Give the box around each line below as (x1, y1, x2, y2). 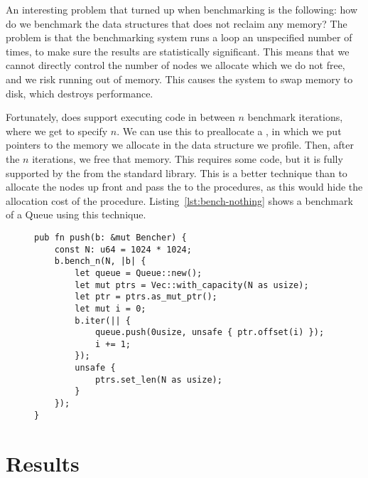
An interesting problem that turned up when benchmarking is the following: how (6, 2, 358, 16)
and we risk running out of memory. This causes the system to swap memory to (6, 71, 353, 86)
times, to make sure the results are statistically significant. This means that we (6, 43, 350, 58)
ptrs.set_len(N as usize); (94, 374, 222, 385)
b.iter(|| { (75, 315, 131, 326)
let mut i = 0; (75, 303, 146, 314)
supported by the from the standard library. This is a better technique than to (6, 165, 347, 180)
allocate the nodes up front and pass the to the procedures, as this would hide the (6, 179, 363, 194)
